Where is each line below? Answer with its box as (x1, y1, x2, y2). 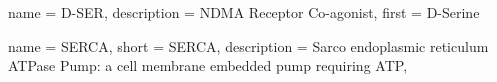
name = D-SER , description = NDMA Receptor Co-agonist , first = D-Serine (8, 2, 480, 22)
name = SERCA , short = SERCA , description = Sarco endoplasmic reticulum (8, 35, 489, 56)
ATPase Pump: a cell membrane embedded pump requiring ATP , (8, 55, 408, 76)
